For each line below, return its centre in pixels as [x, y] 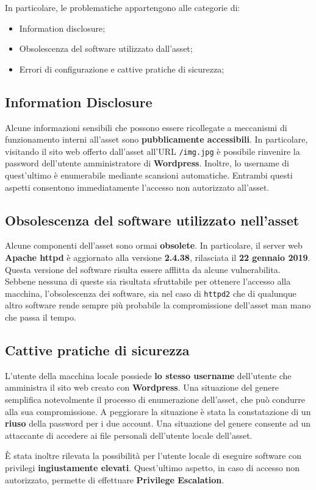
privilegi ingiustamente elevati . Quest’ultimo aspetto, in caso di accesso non [153, 467]
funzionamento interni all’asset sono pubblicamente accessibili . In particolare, [156, 139]
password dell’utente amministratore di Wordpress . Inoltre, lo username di [147, 163]
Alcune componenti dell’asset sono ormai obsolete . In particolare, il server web [154, 245]
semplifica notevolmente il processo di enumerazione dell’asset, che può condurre [155, 399]
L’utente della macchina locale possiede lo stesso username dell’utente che [148, 375]
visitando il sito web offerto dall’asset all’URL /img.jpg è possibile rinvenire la [153, 151]
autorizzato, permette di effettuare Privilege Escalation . [115, 479]
